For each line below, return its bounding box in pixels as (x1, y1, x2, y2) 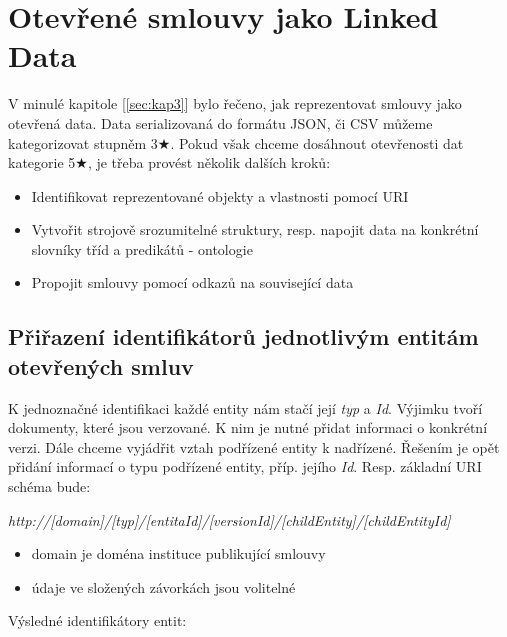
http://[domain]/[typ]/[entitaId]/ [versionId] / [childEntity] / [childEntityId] (8, 509, 451, 530)
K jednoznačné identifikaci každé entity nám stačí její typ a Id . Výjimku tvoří (8, 397, 483, 418)
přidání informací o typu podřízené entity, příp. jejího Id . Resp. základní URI (8, 456, 482, 477)
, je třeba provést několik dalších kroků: (87, 152, 331, 173)
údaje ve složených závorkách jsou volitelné (31, 576, 296, 597)
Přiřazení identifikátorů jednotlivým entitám (8, 321, 479, 352)
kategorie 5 (8, 152, 76, 173)
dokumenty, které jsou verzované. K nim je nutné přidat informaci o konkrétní (8, 417, 488, 438)
